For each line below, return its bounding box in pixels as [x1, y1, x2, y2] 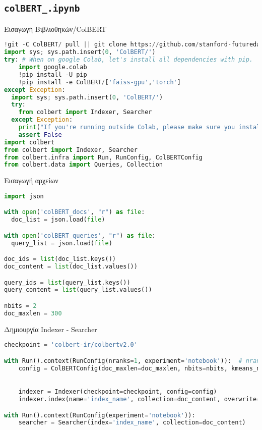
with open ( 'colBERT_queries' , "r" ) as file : [4, 232, 156, 239]
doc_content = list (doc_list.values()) [4, 263, 138, 271]
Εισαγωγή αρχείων [4, 175, 58, 186]
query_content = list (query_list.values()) [4, 286, 152, 294]
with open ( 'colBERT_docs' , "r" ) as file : [4, 208, 145, 216]
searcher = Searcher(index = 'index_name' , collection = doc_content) [18, 419, 246, 426]
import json [4, 192, 44, 200]
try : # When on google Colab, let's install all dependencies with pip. [4, 56, 253, 64]
